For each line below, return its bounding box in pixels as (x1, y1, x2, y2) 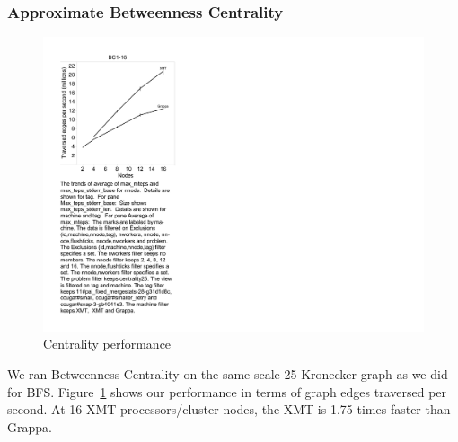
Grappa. (7, 417, 52, 436)
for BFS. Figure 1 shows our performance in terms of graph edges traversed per (7, 382, 447, 401)
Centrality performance (43, 334, 172, 353)
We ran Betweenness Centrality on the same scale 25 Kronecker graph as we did (7, 364, 448, 383)
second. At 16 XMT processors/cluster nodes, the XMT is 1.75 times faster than (7, 400, 451, 419)
